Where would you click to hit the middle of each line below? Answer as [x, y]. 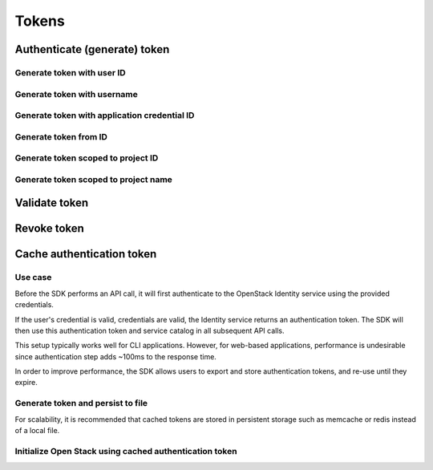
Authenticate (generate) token [92, 49]
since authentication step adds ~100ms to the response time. [115, 356]
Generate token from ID [61, 136]
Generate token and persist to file [81, 403]
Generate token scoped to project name [93, 179]
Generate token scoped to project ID [87, 158]
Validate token [52, 203]
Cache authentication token [86, 254]
